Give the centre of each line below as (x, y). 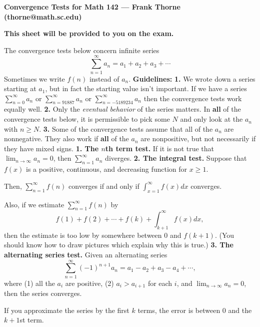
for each (160, 283)
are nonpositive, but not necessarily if (198, 138)
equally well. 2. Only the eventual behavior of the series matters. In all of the (122, 109)
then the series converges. (43, 293)
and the (240, 310)
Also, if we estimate (34, 204)
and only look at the (211, 119)
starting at (20, 88)
